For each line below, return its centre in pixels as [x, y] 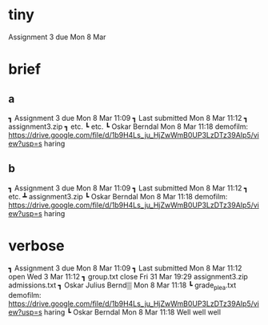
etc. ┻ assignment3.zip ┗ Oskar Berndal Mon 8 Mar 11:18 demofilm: [118, 196]
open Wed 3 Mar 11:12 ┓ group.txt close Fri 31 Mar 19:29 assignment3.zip [128, 276]
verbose [36, 245]
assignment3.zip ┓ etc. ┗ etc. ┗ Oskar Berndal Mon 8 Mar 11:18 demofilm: [128, 126]
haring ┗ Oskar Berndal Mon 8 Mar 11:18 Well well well [132, 312]
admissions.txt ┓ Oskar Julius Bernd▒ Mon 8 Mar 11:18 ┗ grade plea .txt [122, 286]
